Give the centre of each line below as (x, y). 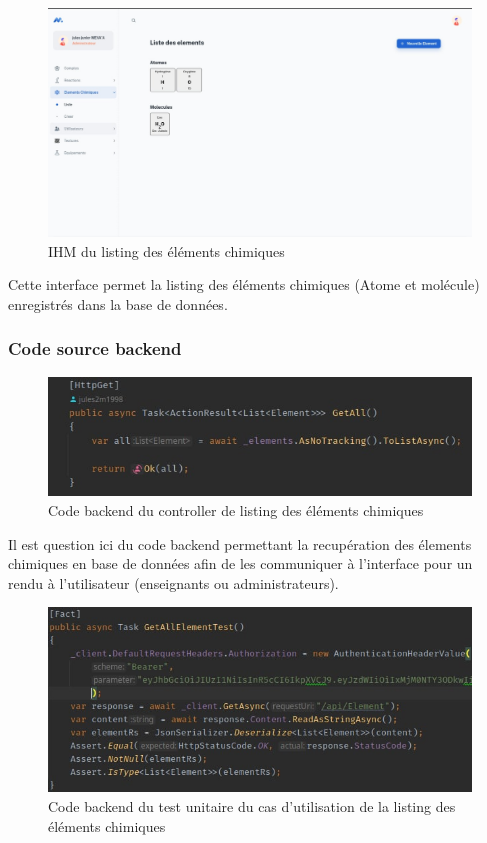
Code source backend (95, 348)
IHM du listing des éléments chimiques (166, 250)
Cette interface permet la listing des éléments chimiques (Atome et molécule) (244, 284)
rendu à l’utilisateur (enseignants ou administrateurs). (173, 582)
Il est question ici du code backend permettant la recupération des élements (240, 543)
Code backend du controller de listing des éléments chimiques (236, 509)
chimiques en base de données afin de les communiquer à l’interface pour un (240, 563)
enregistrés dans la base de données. (118, 303)
